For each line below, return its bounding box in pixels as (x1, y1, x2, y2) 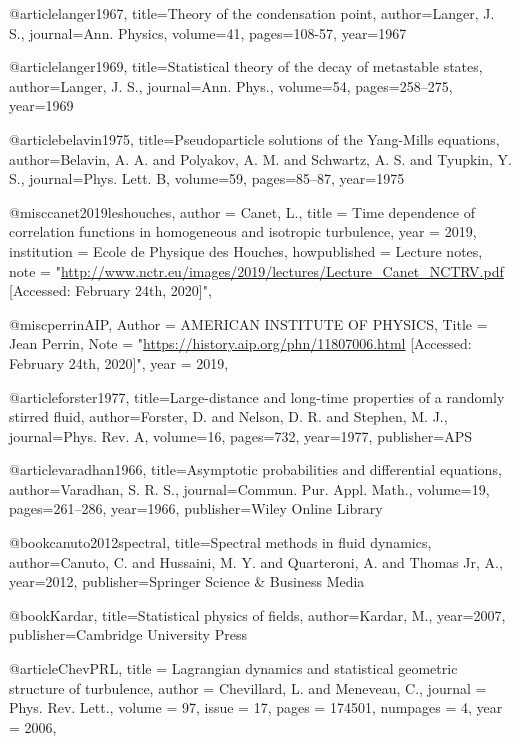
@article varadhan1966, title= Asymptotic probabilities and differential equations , (9, 459, 502, 480)
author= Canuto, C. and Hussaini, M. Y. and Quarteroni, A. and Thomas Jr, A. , (9, 551, 503, 572)
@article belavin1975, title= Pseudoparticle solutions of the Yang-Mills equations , (9, 128, 500, 149)
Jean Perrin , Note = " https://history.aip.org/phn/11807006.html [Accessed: (9, 333, 472, 354)
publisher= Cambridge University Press (9, 624, 247, 645)
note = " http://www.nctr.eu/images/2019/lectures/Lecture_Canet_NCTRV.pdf (9, 260, 504, 281)
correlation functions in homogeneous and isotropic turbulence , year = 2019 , (9, 221, 477, 242)
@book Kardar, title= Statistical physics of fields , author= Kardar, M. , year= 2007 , (9, 604, 506, 625)
